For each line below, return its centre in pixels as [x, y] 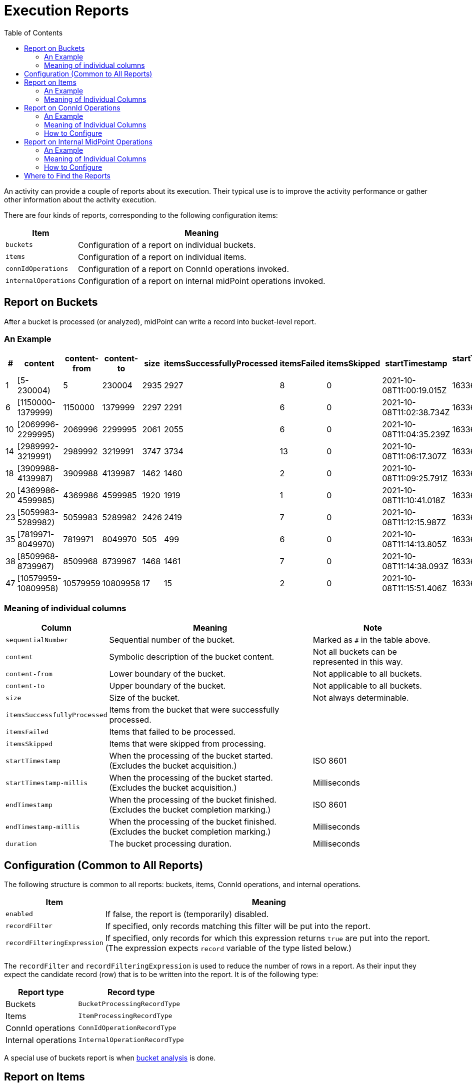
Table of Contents [33, 32]
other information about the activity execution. [80, 199]
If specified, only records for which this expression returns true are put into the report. [267, 938]
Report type [41, 992]
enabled [19, 914]
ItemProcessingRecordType [125, 1016]
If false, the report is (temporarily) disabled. [187, 914]
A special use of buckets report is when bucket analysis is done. [110, 1058]
